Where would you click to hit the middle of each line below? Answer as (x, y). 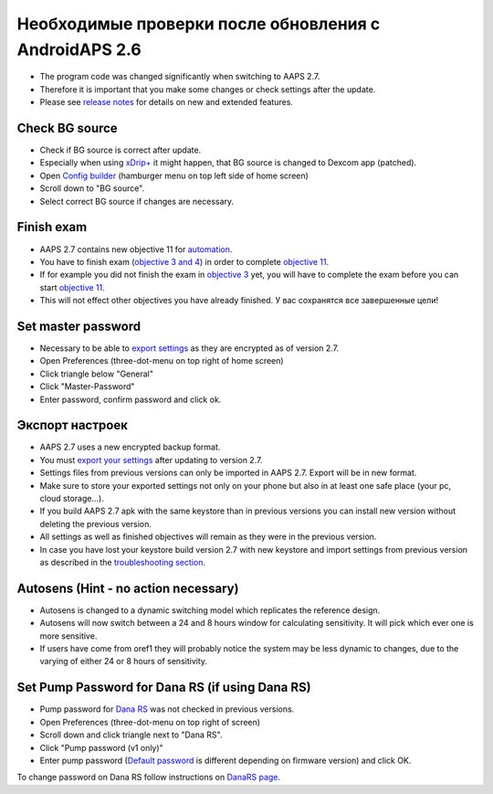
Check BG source (67, 128)
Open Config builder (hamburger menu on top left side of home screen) (174, 175)
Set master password (79, 326)
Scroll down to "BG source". (92, 188)
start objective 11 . (72, 287)
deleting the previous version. (96, 524)
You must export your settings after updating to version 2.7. (151, 460)
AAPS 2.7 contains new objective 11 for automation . (136, 249)
